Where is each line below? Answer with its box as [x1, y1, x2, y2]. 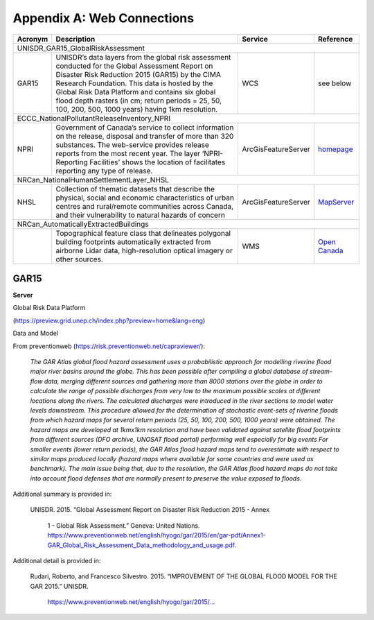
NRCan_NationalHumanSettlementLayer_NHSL [17, 175, 170, 184]
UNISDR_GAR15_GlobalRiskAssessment [17, 43, 145, 53]
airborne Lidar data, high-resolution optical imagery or [55, 246, 233, 255]
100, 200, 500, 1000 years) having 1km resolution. [55, 104, 218, 114]
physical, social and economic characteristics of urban [55, 193, 235, 203]
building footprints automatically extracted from [55, 236, 211, 246]
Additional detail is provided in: [12, 557, 101, 565]
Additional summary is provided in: [12, 490, 112, 499]
